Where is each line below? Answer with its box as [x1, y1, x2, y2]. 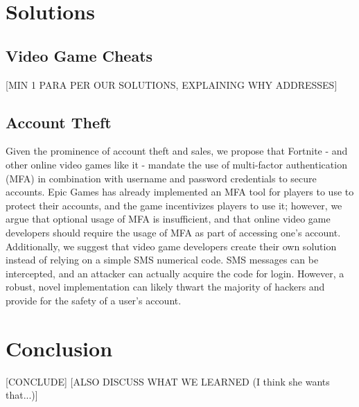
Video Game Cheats [6, 44, 153, 66]
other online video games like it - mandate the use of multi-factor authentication [6, 157, 347, 171]
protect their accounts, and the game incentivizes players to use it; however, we [6, 198, 342, 212]
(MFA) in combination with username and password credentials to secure [6, 171, 317, 185]
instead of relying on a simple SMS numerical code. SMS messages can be [6, 252, 319, 267]
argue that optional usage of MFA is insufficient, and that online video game [6, 211, 331, 226]
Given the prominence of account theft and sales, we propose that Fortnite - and [6, 144, 348, 158]
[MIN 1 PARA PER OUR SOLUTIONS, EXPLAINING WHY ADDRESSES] [6, 77, 338, 92]
